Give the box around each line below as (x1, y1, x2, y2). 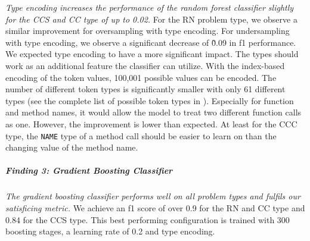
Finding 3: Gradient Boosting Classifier (5, 164, 173, 177)
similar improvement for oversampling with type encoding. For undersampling (5, 24, 290, 37)
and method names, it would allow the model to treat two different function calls (5, 106, 302, 118)
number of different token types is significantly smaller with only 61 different (5, 83, 286, 95)
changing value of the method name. (5, 141, 138, 154)
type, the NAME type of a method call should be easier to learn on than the (5, 129, 277, 142)
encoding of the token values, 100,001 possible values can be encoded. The (5, 71, 277, 83)
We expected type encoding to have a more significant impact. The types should (5, 48, 299, 60)
